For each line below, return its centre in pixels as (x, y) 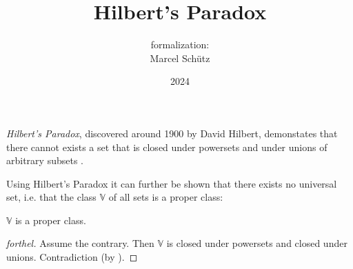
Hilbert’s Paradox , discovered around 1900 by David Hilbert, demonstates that (172, 133)
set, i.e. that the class (51, 197)
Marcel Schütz (180, 58)
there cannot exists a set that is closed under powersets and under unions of (167, 147)
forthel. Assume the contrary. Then (80, 243)
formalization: (180, 44)
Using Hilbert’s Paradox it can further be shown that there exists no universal (172, 183)
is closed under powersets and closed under (257, 243)
